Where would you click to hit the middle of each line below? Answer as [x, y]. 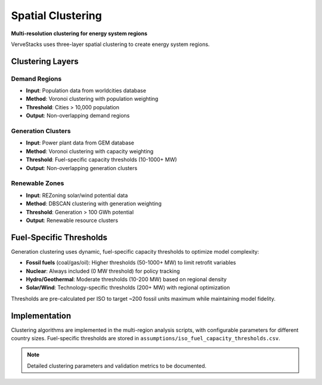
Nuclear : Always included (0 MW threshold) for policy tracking [103, 271]
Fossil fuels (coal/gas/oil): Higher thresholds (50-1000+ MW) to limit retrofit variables [131, 263]
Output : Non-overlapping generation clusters [82, 168]
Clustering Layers [45, 61]
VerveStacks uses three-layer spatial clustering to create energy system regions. [110, 44]
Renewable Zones [38, 183]
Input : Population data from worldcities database [86, 91]
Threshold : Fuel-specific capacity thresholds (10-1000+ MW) [101, 160]
